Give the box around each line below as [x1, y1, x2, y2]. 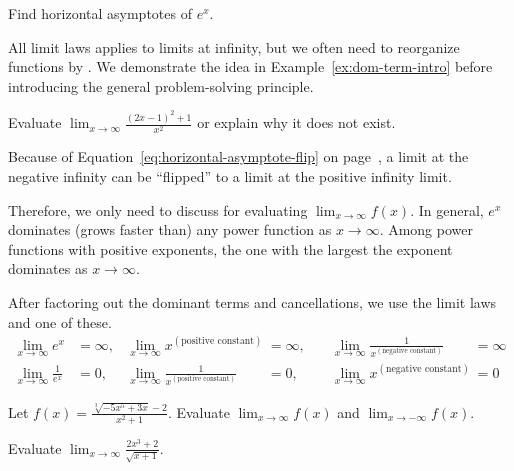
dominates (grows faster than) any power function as [8, 219, 332, 240]
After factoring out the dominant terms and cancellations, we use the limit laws [8, 291, 497, 312]
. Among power [379, 219, 473, 240]
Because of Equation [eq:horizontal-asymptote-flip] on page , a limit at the [8, 146, 469, 167]
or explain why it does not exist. [197, 112, 396, 133]
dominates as [8, 258, 88, 279]
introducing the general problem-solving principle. [8, 75, 314, 96]
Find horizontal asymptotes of [8, 3, 192, 23]
